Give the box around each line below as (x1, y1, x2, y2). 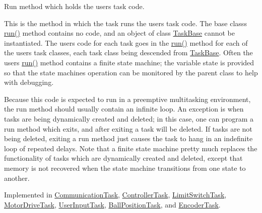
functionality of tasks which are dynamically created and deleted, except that (4, 153, 243, 163)
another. (4, 172, 30, 183)
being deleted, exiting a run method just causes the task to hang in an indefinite (4, 133, 253, 144)
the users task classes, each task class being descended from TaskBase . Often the (4, 47, 253, 58)
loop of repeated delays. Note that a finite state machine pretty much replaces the (4, 143, 257, 153)
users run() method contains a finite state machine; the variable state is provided (4, 57, 254, 67)
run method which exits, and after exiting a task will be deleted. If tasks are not (4, 123, 252, 134)
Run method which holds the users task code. (4, 1, 145, 11)
